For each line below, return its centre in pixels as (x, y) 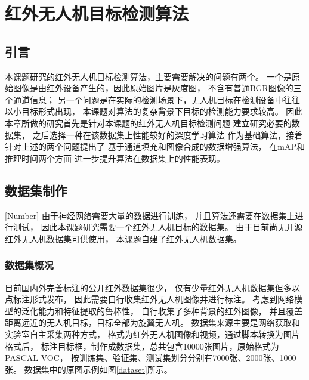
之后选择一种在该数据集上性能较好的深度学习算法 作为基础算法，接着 (168, 135)
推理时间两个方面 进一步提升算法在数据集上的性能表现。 (115, 158)
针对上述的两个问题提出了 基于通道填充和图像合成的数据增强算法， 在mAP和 (155, 146)
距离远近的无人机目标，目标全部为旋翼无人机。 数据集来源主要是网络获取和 (152, 322)
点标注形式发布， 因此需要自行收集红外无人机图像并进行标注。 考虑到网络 (150, 299)
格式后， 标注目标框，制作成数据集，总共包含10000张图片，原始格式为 (142, 346)
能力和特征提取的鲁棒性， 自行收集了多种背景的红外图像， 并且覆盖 (170, 311)
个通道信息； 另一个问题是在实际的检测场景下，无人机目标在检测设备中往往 (152, 99)
